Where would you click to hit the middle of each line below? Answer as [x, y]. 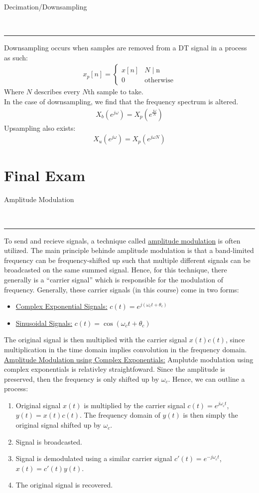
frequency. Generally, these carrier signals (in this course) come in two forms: [122, 289]
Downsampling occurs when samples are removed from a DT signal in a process [126, 48]
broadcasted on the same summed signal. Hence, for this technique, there [116, 270]
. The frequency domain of [120, 415]
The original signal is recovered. [64, 485]
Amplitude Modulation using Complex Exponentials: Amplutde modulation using [129, 359]
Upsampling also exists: [40, 127]
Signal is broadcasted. [49, 441]
